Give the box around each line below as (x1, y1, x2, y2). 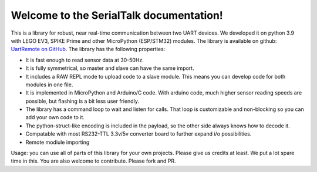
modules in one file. (25, 81, 73, 88)
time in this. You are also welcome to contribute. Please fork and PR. (11, 157, 176, 164)
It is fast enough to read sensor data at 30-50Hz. (25, 56, 144, 63)
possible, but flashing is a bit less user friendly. (25, 97, 139, 104)
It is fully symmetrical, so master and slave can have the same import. (25, 65, 194, 72)
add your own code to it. (25, 114, 85, 121)
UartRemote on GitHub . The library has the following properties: (11, 46, 166, 53)
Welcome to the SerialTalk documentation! (11, 9, 223, 22)
